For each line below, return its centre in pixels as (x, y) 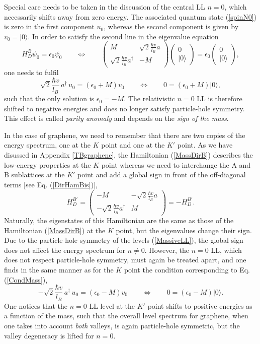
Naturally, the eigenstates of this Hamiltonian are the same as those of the (119, 220)
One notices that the (36, 305)
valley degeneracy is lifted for (49, 335)
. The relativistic (149, 98)
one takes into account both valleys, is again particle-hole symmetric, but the (122, 325)
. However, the (167, 250)
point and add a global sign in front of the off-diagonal (162, 175)
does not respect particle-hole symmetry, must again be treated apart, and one (125, 260)
